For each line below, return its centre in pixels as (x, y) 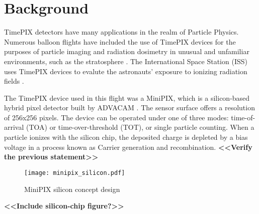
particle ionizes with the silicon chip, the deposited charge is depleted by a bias (126, 137)
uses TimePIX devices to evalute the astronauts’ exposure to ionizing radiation (126, 71)
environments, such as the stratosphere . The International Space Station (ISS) (126, 61)
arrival (14, 127)
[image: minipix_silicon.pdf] (75, 173)
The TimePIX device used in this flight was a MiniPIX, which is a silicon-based (127, 97)
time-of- (243, 117)
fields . (14, 81)
